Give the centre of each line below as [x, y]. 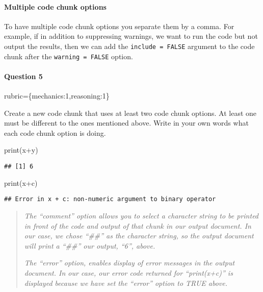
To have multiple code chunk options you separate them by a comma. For [119, 26]
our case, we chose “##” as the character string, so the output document [139, 236]
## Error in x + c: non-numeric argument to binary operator [110, 199]
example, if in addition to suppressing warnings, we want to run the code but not [131, 36]
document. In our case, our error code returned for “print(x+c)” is [128, 272]
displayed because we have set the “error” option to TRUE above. [126, 283]
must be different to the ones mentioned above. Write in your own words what [126, 123]
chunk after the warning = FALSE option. [69, 56]
